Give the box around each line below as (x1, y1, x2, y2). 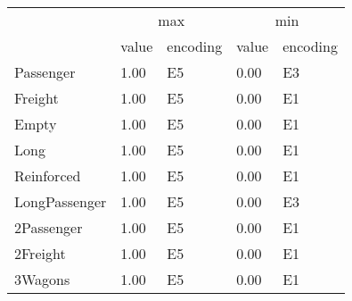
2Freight (14, 243, 66, 263)
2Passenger (14, 217, 83, 238)
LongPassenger (14, 191, 107, 212)
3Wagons (14, 269, 70, 289)
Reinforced (14, 165, 81, 186)
